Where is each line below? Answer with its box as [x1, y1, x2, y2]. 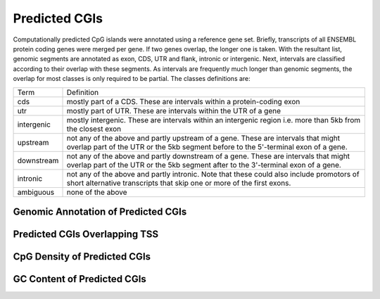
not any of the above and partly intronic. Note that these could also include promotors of [66, 169, 360, 179]
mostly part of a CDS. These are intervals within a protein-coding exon [66, 96, 300, 106]
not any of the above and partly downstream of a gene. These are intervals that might [66, 151, 350, 161]
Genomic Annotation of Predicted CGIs [13, 205, 187, 217]
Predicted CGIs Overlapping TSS [13, 228, 159, 240]
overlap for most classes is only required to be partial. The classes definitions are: [13, 75, 251, 83]
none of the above [66, 187, 127, 197]
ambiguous [17, 187, 55, 197]
